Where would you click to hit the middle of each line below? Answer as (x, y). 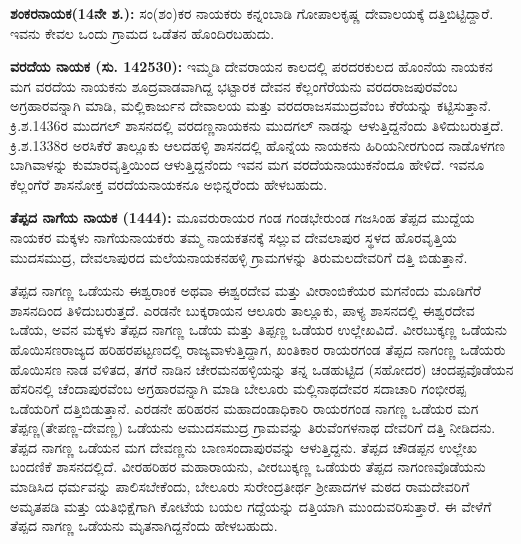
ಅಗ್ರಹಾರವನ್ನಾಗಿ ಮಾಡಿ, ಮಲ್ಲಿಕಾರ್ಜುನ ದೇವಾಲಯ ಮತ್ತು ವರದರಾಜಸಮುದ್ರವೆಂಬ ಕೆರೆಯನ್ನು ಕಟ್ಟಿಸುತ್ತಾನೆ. (251, 105)
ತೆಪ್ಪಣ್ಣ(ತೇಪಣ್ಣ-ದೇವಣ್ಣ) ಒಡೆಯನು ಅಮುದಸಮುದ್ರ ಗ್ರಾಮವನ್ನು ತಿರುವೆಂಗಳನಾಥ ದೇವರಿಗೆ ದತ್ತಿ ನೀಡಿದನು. (253, 427)
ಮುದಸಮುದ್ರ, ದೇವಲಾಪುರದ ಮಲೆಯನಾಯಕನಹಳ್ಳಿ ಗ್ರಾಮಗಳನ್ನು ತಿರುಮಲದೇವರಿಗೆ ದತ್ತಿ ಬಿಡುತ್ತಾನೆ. (239, 256)
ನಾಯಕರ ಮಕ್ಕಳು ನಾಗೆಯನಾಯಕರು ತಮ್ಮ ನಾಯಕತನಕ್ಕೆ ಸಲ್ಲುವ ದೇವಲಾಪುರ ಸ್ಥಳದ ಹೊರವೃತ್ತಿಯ (233, 236)
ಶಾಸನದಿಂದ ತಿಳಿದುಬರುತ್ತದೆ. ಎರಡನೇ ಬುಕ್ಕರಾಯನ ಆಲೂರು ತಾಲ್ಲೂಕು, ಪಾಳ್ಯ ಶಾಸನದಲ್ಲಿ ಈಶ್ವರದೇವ (242, 309)
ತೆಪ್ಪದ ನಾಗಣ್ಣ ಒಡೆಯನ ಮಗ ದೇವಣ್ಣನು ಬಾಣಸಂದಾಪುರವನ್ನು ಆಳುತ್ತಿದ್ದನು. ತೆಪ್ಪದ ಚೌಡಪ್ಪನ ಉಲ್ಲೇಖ (243, 446)
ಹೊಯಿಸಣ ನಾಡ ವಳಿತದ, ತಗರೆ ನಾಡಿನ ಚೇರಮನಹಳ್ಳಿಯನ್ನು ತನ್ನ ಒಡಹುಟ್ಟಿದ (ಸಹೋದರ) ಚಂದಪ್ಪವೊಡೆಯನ (262, 368)
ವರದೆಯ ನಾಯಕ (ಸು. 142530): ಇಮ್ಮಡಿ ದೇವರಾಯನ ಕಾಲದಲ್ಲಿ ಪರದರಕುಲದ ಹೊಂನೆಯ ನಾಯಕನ (251, 66)
